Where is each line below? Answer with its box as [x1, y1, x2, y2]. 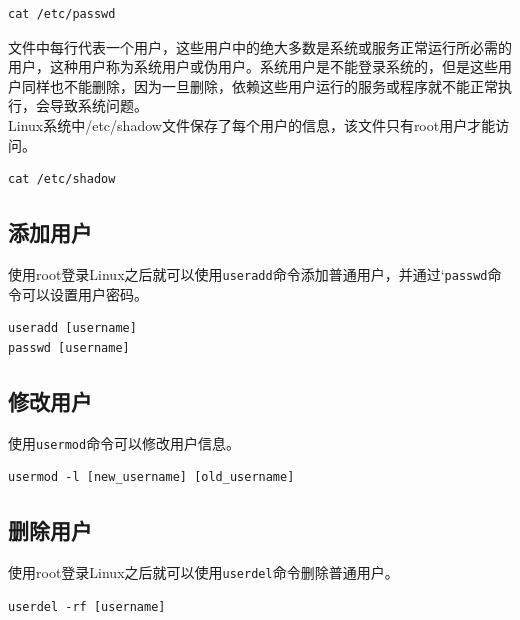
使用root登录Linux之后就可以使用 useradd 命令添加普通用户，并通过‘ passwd [8, 263, 488, 284]
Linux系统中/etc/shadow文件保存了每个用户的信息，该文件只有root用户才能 [8, 114, 496, 135]
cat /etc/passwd [8, 7, 116, 21]
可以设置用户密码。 [21, 283, 148, 304]
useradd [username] [8, 321, 137, 336]
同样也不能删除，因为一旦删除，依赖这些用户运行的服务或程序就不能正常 [21, 75, 498, 96]
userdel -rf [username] [8, 599, 166, 614]
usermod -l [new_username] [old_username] [8, 470, 295, 485]
